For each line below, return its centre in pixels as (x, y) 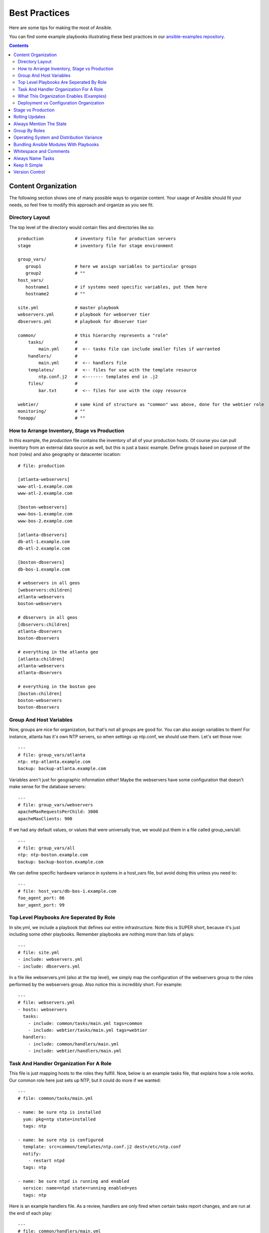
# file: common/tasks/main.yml (56, 1098)
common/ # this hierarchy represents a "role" (93, 335)
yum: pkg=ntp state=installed (59, 1119)
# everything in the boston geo (57, 687)
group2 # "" (55, 273)
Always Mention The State (40, 124)
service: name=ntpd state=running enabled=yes (80, 1188)
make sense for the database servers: (47, 787)
